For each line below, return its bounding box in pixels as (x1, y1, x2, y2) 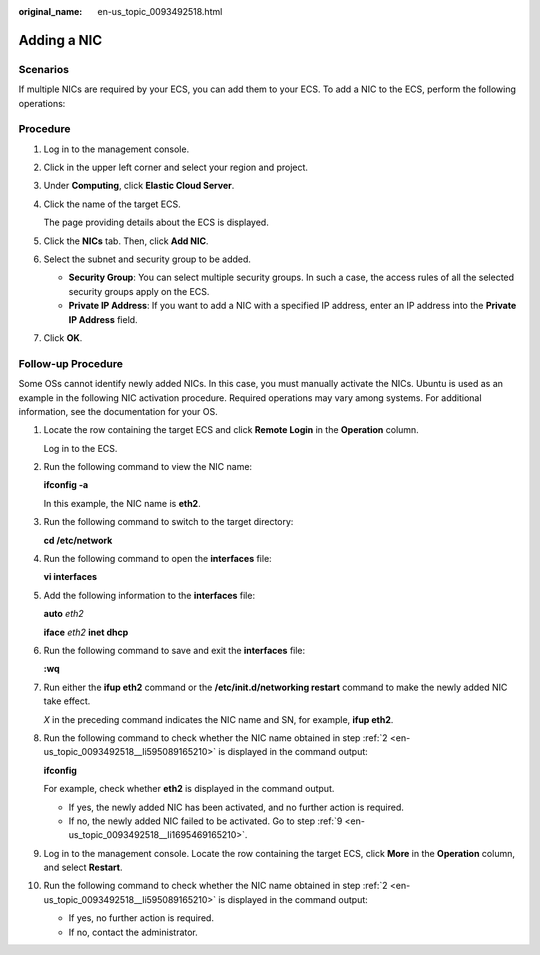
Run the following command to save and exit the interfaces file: (43, 644, 306, 656)
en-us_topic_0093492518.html (97, 6, 223, 17)
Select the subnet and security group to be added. (43, 253, 252, 265)
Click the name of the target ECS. (43, 198, 182, 210)
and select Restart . (43, 861, 123, 874)
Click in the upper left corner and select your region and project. (43, 161, 309, 174)
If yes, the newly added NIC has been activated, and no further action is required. (68, 801, 405, 813)
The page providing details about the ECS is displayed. (43, 216, 269, 229)
